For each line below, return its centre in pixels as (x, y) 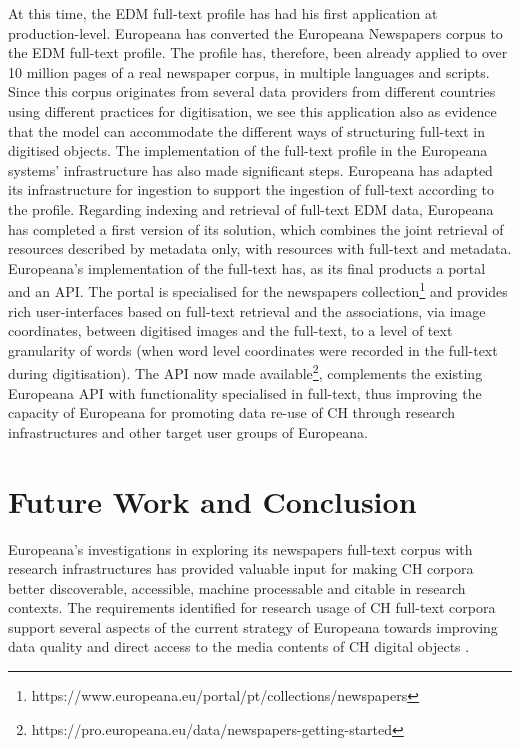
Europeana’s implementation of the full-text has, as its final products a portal (247, 267)
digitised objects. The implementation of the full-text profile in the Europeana (248, 150)
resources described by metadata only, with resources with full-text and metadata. (260, 248)
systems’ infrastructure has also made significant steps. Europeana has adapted (250, 169)
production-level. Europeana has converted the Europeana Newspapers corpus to (255, 32)
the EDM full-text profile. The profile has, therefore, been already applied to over (258, 52)
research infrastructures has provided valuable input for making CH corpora (241, 568)
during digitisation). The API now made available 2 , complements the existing (245, 371)
